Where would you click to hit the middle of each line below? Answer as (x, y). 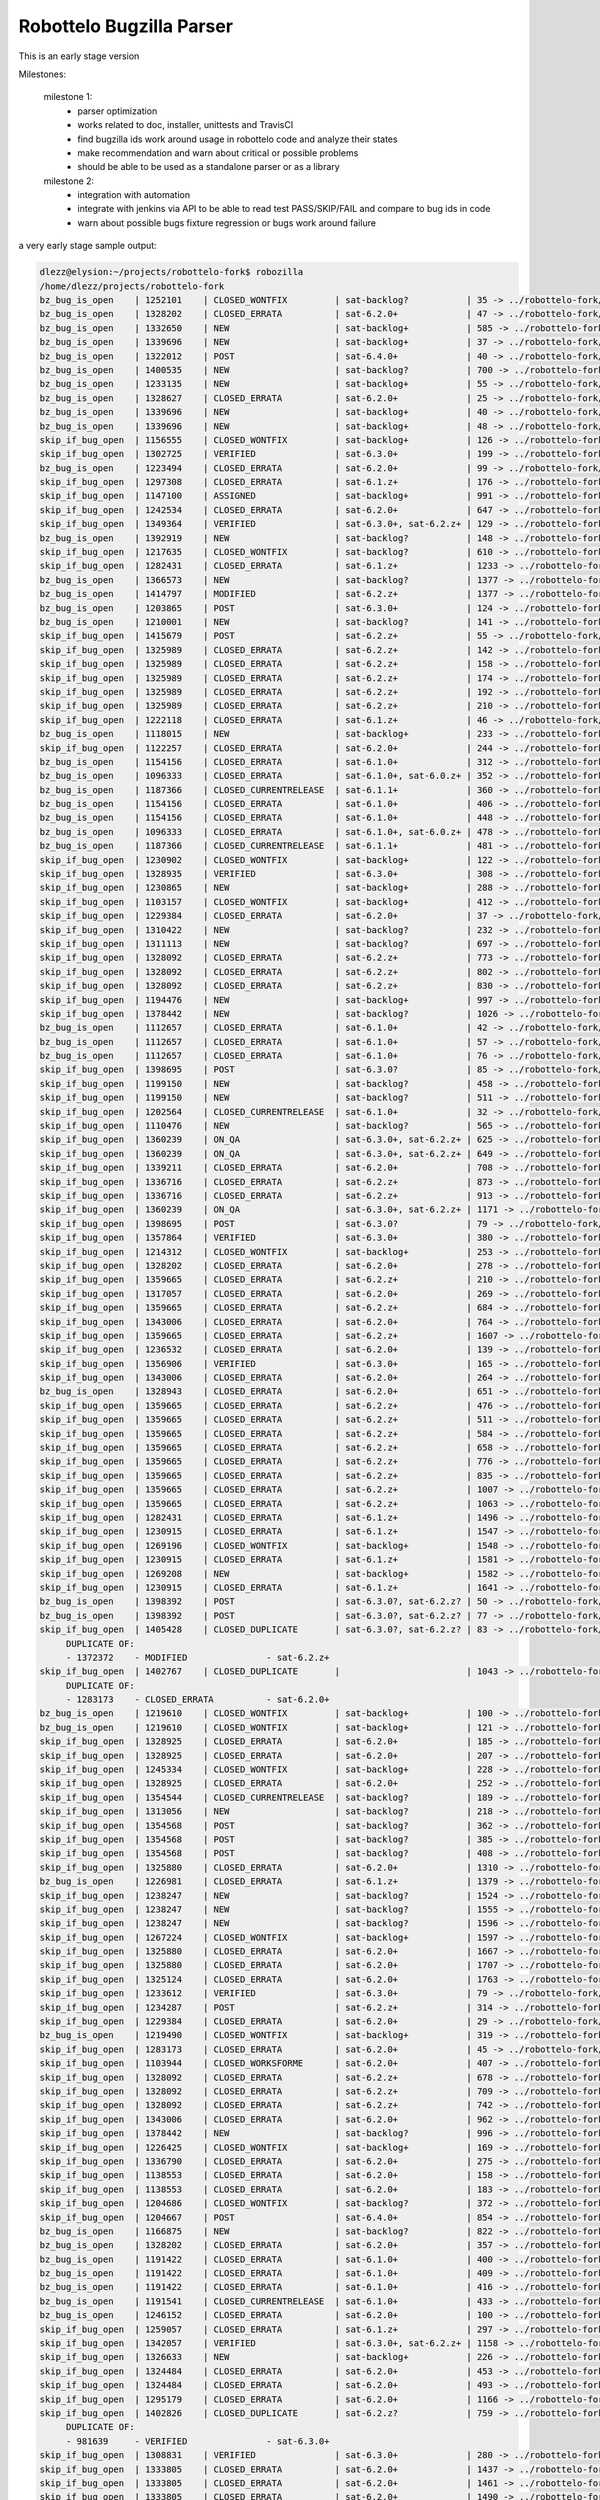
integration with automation (133, 195)
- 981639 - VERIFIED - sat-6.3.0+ (197, 2441)
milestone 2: (69, 181)
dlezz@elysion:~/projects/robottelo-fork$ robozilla (171, 272)
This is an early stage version (79, 56)
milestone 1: (68, 97)
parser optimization (117, 111)
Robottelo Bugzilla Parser (126, 26)
